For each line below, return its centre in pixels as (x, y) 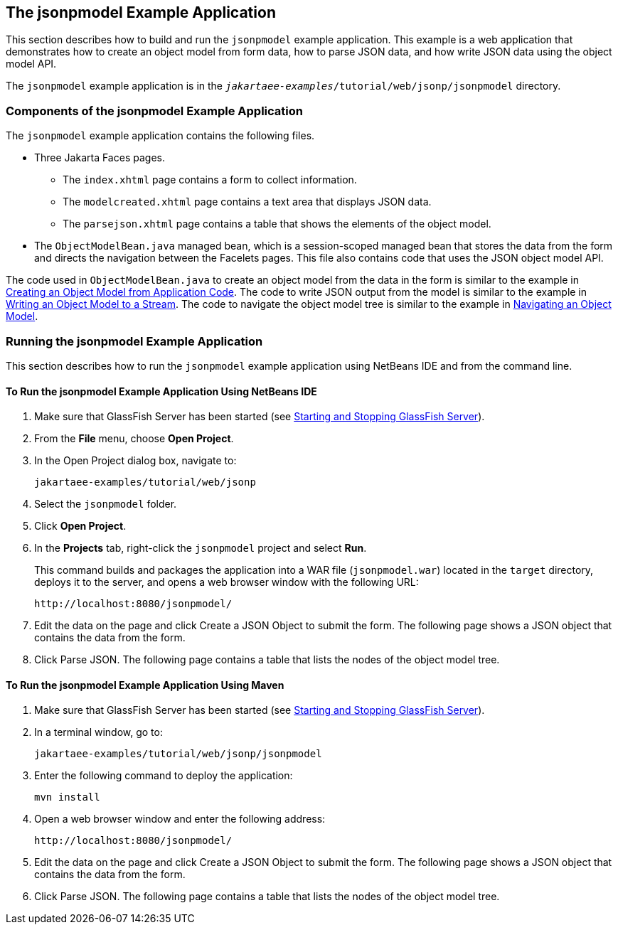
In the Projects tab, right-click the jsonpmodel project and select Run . (201, 548)
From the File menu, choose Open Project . (134, 439)
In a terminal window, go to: (98, 732)
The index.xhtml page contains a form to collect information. (210, 180)
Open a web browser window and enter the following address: (180, 819)
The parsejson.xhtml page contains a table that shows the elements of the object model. (277, 224)
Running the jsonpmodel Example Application (134, 341)
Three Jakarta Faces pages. (100, 158)
